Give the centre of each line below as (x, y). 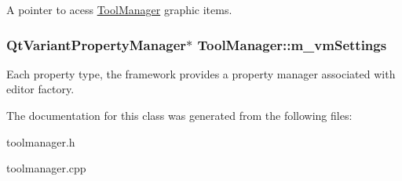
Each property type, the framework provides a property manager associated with (201, 73)
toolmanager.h (41, 141)
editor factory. (40, 89)
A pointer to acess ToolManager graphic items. (119, 9)
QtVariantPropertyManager (97, 44)
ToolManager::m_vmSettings (292, 44)
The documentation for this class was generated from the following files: (179, 115)
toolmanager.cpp (46, 168)
